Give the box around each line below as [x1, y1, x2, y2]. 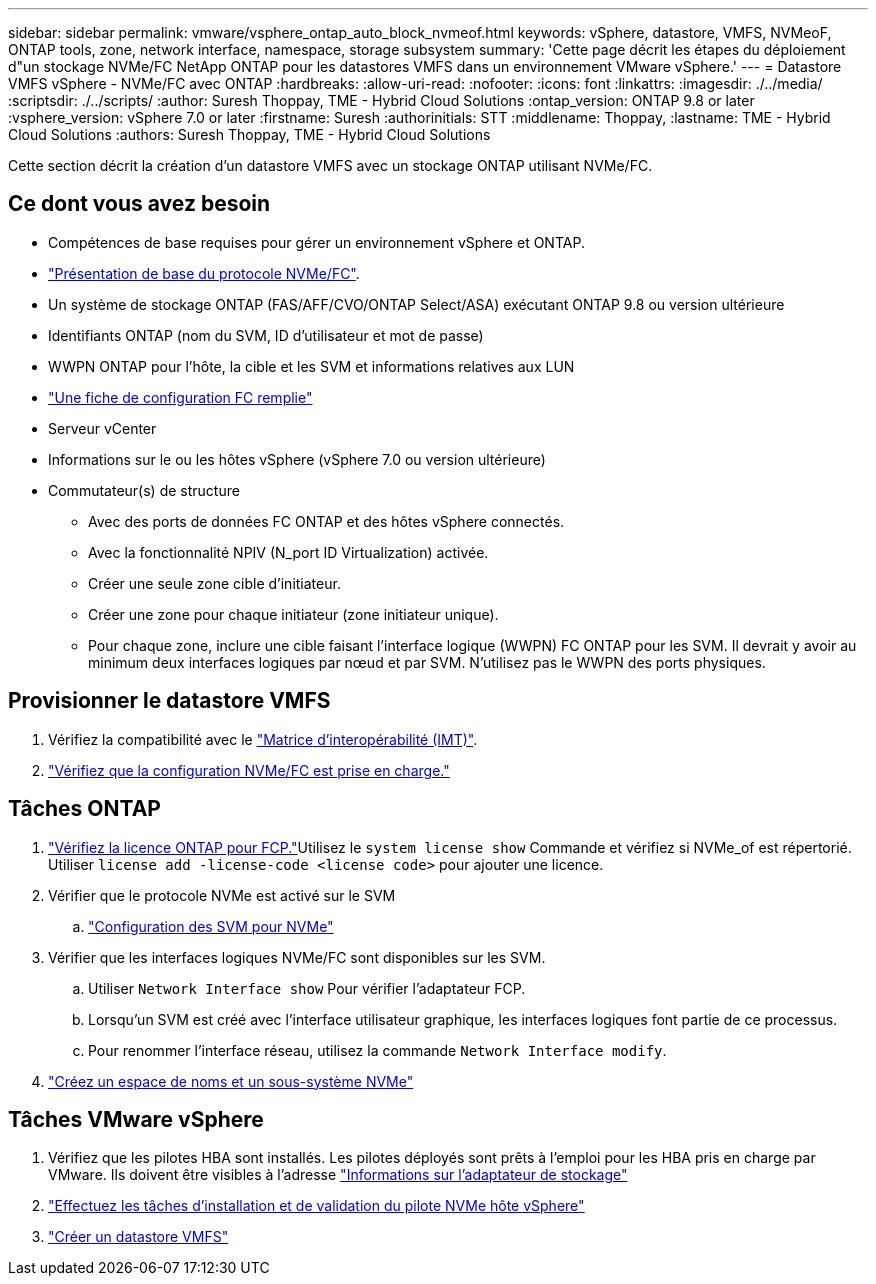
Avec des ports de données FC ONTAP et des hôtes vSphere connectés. [88, 512, 565, 530]
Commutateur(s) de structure [48, 481, 240, 499]
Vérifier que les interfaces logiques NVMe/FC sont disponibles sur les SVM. [48, 948, 546, 966]
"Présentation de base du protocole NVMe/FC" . [48, 264, 360, 282]
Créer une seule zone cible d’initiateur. [88, 574, 341, 592]
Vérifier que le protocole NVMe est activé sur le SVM [48, 886, 396, 904]
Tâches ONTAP [8, 796, 161, 822]
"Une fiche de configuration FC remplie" [48, 388, 313, 406]
